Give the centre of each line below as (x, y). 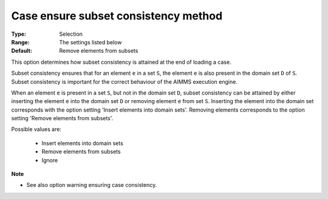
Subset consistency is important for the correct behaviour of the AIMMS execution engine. (125, 81)
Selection (71, 34)
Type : (19, 34)
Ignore (50, 160)
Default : (22, 51)
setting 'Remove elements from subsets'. (62, 118)
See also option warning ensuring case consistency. (92, 185)
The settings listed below (91, 42)
